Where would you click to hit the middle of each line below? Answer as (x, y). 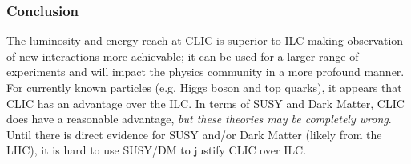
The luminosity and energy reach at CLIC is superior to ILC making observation (205, 40)
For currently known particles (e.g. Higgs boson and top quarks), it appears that (204, 87)
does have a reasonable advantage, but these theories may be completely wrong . (199, 119)
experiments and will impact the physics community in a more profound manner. (205, 72)
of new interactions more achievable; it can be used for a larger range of (183, 56)
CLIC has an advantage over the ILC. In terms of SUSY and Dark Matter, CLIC (205, 103)
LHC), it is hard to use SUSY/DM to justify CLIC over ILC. (157, 150)
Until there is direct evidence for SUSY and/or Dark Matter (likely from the (194, 134)
